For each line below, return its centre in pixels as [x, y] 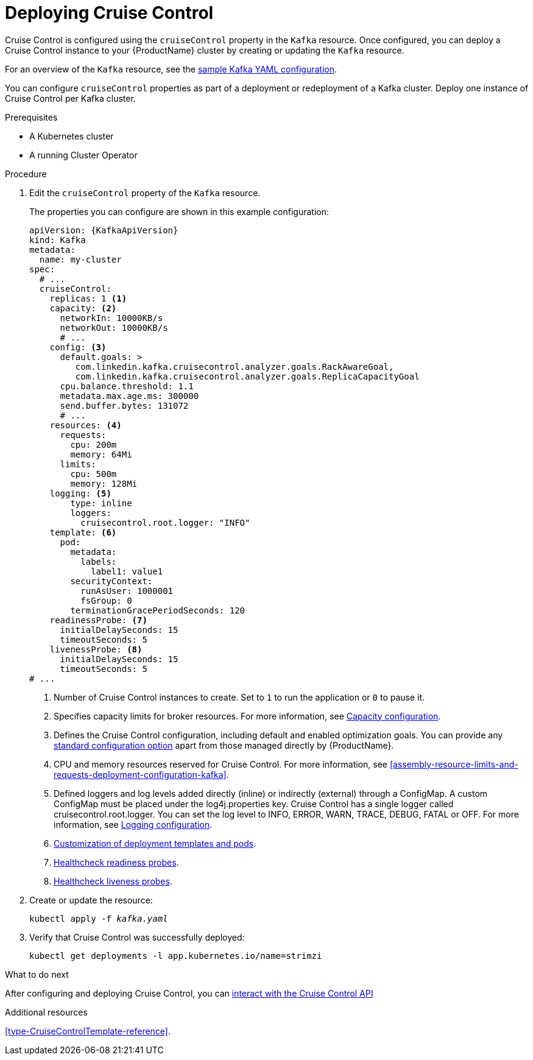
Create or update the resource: [91, 900]
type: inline [101, 503]
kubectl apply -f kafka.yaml [99, 918]
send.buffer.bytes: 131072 [124, 405]
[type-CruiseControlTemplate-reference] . [88, 1031]
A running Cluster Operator [83, 155]
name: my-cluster [80, 259]
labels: [99, 561]
